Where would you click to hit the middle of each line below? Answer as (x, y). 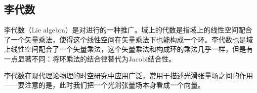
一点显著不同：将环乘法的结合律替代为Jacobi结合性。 (90, 58)
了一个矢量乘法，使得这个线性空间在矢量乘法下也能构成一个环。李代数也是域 (128, 39)
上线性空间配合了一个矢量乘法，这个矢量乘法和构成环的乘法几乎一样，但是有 (128, 49)
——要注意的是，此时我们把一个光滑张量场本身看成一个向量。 (104, 85)
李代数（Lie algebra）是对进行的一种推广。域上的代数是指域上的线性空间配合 (128, 30)
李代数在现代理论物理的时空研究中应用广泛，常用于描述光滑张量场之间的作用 (128, 75)
